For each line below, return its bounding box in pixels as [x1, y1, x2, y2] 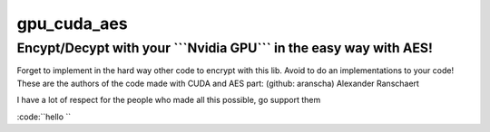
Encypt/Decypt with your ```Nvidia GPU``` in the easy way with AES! [16, 40, 433, 56]
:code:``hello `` [16, 111, 72, 122]
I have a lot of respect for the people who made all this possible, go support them [16, 95, 321, 106]
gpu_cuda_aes [16, 14, 128, 33]
